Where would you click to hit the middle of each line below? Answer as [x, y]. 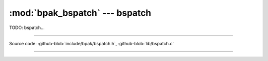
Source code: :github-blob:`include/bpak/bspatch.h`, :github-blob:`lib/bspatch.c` [92, 43]
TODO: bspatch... [27, 28]
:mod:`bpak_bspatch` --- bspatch [80, 13]
